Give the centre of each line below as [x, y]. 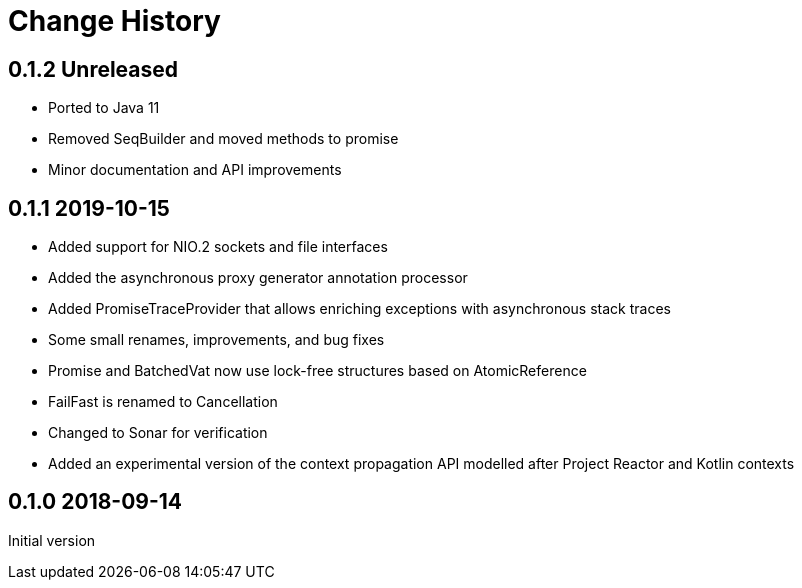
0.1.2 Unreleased [93, 69]
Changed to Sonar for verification [158, 433]
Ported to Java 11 [104, 108]
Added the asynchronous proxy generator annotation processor [258, 278]
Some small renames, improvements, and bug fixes [216, 340]
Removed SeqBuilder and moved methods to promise [223, 139]
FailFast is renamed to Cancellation [163, 402]
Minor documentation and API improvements [195, 170]
